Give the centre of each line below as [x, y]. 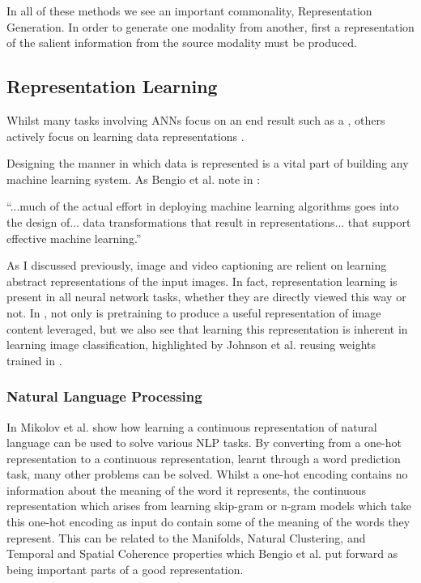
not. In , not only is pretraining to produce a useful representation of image [194, 312]
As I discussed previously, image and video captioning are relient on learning [197, 265]
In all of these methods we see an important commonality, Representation [189, 11]
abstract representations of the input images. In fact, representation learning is [202, 281]
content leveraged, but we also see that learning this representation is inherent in [207, 328]
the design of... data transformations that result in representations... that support [209, 221]
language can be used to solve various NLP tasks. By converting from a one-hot [204, 443]
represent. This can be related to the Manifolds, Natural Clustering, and [186, 537]
